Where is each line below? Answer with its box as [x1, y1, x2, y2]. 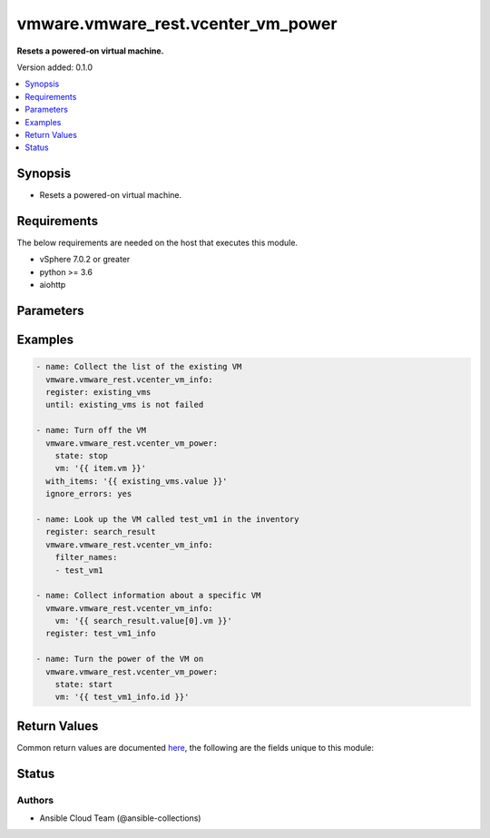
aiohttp [39, 280, 66, 291]
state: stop [54, 450, 109, 461]
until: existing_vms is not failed [45, 399, 204, 410]
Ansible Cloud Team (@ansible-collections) [39, 813, 201, 823]
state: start [54, 679, 113, 690]
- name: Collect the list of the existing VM [35, 361, 242, 372]
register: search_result [45, 527, 156, 537]
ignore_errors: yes [45, 488, 132, 499]
